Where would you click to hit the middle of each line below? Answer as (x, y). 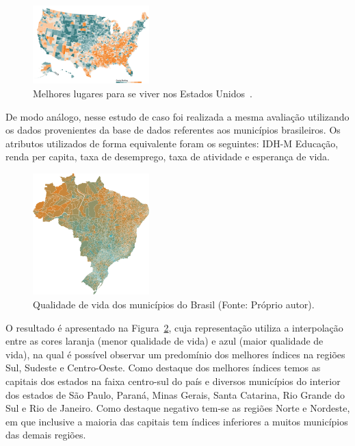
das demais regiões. (46, 435)
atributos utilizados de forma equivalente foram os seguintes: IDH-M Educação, (172, 143)
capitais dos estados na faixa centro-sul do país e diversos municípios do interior (173, 381)
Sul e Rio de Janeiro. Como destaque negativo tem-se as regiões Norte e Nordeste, (178, 408)
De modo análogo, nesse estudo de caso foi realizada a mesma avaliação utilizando (177, 116)
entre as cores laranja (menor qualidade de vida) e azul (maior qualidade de (165, 341)
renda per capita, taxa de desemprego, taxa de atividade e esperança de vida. (168, 157)
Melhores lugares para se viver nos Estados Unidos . (143, 94)
